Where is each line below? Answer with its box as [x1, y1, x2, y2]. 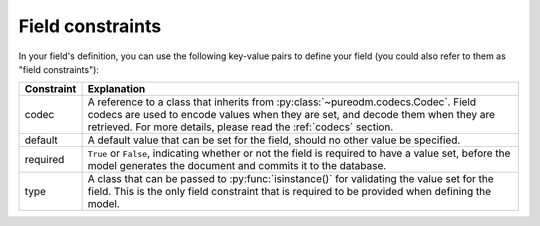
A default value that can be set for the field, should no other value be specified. [87, 133, 461, 147]
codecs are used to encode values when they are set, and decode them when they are [87, 108, 495, 122]
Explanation [87, 82, 146, 96]
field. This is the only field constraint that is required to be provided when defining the [87, 185, 492, 199]
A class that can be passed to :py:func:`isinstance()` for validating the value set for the [87, 172, 494, 186]
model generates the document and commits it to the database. [87, 159, 387, 173]
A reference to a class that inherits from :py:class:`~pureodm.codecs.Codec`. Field [87, 95, 477, 109]
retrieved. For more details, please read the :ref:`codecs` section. [87, 120, 394, 134]
